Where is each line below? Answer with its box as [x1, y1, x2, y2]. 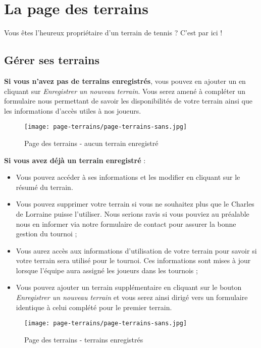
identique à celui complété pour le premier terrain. [16, 302, 172, 312]
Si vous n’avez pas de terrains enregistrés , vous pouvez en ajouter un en [4, 75, 246, 86]
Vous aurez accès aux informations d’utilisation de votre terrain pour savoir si [16, 245, 257, 256]
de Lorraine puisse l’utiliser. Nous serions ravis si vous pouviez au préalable [16, 208, 249, 219]
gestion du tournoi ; [16, 228, 77, 239]
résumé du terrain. [16, 181, 73, 192]
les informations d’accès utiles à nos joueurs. [4, 105, 141, 116]
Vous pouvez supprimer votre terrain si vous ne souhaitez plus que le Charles [16, 198, 254, 209]
